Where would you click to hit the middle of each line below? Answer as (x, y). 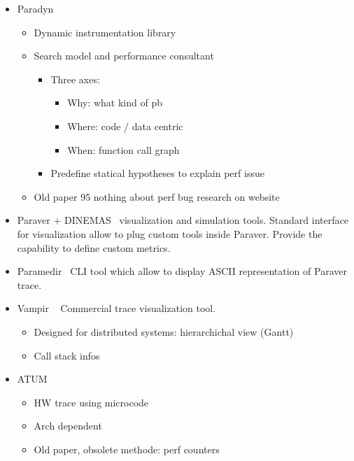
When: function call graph (123, 149)
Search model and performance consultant (124, 56)
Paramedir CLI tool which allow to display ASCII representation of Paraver (182, 271)
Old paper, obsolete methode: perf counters (127, 449)
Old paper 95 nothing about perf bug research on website (157, 196)
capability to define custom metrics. (94, 247)
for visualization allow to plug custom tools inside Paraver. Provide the (170, 233)
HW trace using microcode (91, 402)
